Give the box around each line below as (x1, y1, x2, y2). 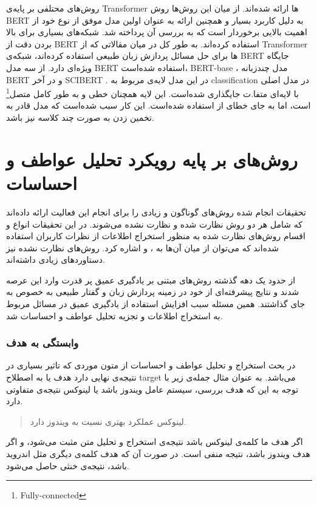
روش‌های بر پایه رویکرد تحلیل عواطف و (6, 146, 298, 171)
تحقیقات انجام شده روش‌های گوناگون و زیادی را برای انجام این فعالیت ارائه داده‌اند (6, 205, 306, 218)
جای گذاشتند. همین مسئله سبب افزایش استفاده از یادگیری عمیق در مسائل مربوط (6, 297, 305, 310)
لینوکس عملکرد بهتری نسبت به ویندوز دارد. (30, 415, 186, 427)
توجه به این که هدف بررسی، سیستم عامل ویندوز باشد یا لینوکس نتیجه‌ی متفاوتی (6, 382, 299, 395)
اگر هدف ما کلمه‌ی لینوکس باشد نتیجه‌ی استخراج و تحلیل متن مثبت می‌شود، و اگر (6, 435, 303, 448)
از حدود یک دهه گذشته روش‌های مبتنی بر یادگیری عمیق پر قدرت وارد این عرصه (6, 273, 296, 286)
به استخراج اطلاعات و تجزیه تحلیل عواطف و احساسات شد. (6, 309, 223, 322)
